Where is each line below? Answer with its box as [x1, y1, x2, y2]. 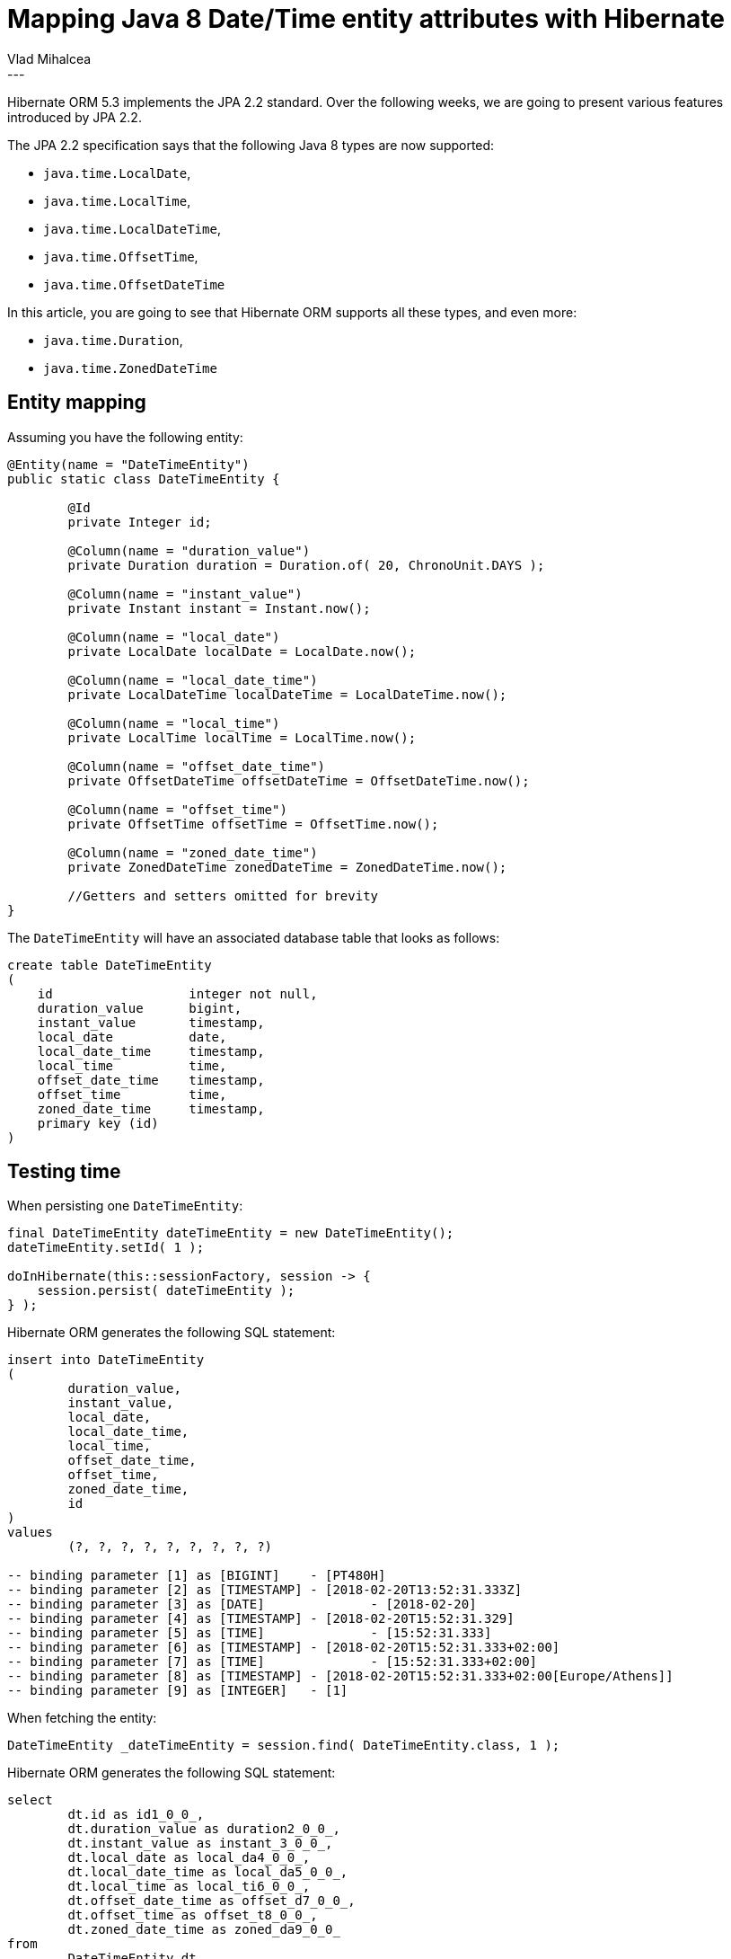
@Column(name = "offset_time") [67, 802, 287, 817]
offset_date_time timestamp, [37, 1072, 265, 1087]
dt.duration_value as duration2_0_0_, [67, 1822, 340, 1837]
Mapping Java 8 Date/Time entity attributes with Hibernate [7, 4, 726, 34]
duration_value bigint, [37, 1000, 242, 1015]
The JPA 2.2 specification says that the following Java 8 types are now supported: [7, 137, 495, 153]
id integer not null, [37, 986, 318, 1001]
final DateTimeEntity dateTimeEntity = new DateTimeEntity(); [7, 1226, 454, 1241]
